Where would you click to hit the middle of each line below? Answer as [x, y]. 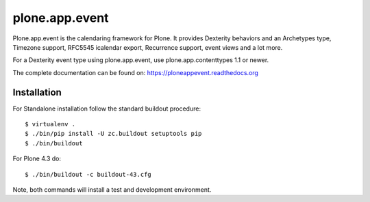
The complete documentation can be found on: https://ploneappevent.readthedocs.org [135, 72]
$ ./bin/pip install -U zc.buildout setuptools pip [113, 134]
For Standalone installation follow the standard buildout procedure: [107, 109]
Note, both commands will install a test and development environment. [112, 189]
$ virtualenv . [50, 124]
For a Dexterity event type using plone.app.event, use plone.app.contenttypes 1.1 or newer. [141, 60]
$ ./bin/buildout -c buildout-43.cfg [88, 174]
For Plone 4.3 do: [37, 159]
